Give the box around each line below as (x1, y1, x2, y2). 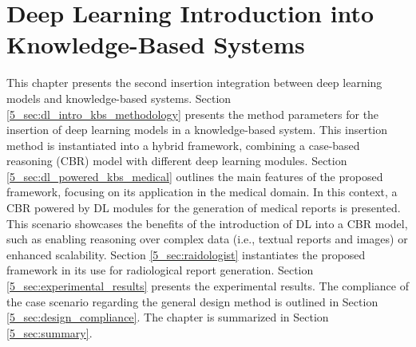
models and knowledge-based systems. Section (6, 89, 232, 106)
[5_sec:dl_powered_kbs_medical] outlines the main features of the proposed (6, 168, 383, 184)
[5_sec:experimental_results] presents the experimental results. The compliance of (6, 278, 409, 294)
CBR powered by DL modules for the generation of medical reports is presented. (6, 199, 401, 216)
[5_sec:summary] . (6, 324, 93, 341)
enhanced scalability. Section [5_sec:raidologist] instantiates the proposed (6, 246, 366, 262)
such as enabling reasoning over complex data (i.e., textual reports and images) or (6, 231, 408, 247)
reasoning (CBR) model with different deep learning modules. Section (6, 152, 347, 169)
